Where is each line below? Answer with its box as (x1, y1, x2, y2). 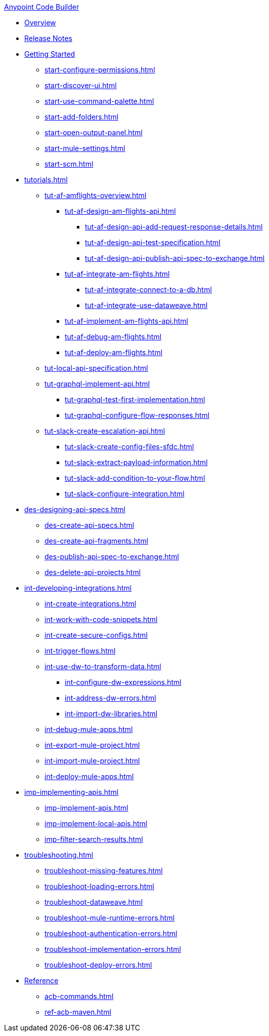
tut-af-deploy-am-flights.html (65, 348, 163, 357)
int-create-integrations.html (44, 599, 137, 608)
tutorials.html (24, 175, 68, 184)
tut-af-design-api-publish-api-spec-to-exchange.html (85, 254, 265, 262)
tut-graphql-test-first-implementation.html (65, 395, 205, 404)
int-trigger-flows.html (44, 646, 116, 655)
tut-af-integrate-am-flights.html (65, 270, 170, 278)
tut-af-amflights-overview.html (44, 191, 147, 200)
